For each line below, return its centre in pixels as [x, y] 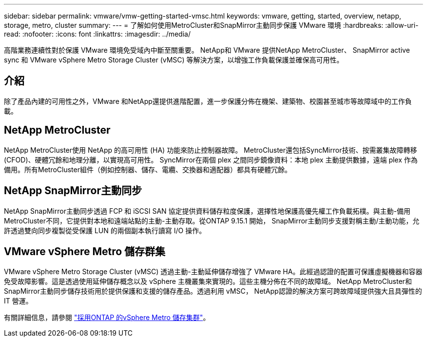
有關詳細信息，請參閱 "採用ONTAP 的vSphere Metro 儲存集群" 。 [107, 318]
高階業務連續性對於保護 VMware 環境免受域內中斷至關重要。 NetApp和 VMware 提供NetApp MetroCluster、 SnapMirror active [207, 50]
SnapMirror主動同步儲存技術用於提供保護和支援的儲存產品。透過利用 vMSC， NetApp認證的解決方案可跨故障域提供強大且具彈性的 [213, 291]
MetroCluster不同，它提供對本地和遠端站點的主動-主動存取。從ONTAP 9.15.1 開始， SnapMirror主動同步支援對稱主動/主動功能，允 [212, 221]
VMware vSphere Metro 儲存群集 [85, 251]
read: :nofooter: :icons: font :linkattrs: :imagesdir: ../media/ [97, 34]
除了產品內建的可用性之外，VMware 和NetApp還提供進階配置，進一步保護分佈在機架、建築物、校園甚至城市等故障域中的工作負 [208, 101]
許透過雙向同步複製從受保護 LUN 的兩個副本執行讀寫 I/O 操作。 [105, 230]
